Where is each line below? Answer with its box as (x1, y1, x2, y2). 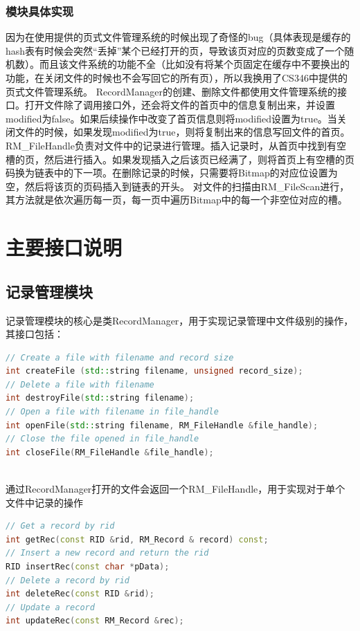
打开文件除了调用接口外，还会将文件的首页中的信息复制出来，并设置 (24, 98, 335, 112)
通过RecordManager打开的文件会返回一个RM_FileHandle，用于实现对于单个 (6, 482, 345, 496)
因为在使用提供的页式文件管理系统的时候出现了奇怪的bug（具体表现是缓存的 (6, 30, 351, 44)
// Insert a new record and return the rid (6, 548, 209, 558)
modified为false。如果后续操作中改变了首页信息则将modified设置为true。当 (6, 111, 337, 125)
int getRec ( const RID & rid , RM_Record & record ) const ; (6, 534, 269, 545)
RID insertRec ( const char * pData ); (6, 562, 170, 572)
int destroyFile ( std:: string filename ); (6, 393, 195, 403)
